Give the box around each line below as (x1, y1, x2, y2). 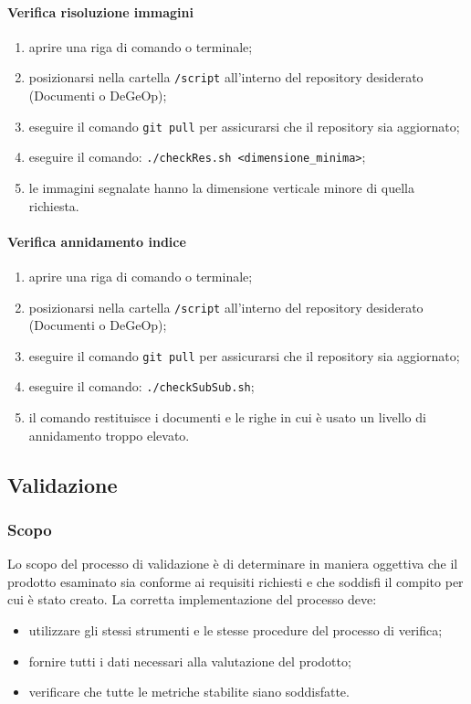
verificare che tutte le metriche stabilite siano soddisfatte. (28, 682, 350, 701)
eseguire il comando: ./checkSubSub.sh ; (28, 377, 255, 396)
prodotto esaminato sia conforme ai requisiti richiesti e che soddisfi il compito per (7, 571, 464, 591)
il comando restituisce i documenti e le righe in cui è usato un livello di (28, 408, 426, 427)
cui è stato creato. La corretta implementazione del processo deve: (7, 590, 377, 609)
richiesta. (28, 196, 79, 215)
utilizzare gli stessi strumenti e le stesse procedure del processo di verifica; (28, 621, 443, 640)
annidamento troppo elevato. (28, 425, 190, 444)
